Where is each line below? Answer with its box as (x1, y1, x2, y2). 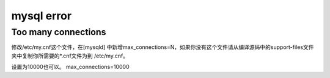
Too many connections (11, 27, 106, 37)
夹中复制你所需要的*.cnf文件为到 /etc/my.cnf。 (11, 52, 129, 59)
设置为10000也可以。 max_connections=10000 (11, 63, 130, 71)
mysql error (11, 9, 72, 22)
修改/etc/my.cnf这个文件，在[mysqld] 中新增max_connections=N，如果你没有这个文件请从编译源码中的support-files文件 (11, 44, 314, 51)
